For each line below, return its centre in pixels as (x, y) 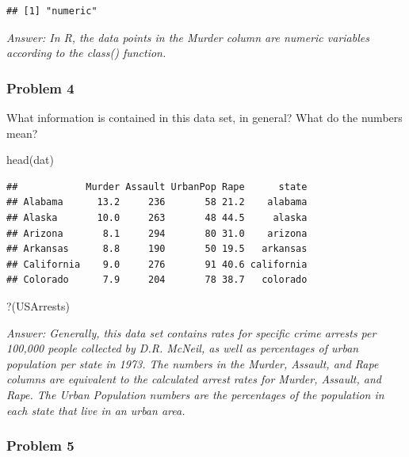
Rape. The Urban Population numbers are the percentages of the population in (195, 394)
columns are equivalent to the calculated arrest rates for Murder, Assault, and (194, 379)
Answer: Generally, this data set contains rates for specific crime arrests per (191, 332)
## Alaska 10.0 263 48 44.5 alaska (157, 217)
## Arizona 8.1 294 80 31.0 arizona (157, 233)
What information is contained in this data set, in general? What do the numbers (204, 117)
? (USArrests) (38, 305)
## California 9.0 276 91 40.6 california (157, 264)
